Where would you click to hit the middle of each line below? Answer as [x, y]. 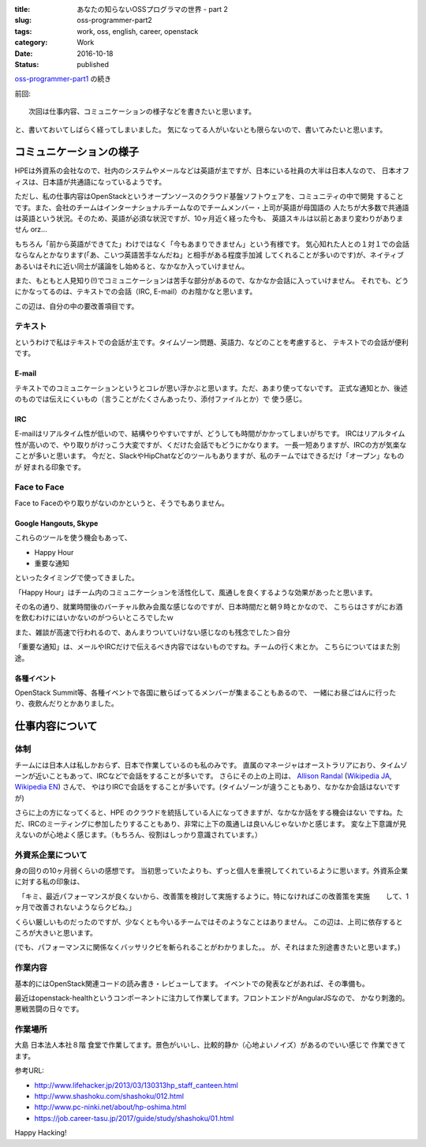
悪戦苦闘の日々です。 [49, 1009]
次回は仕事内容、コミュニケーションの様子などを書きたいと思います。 [142, 112]
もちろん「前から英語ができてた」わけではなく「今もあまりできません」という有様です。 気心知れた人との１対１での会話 [212, 244]
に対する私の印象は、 [49, 882]
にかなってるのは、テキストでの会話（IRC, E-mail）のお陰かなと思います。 [136, 291]
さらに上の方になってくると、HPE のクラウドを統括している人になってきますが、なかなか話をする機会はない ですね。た [209, 812]
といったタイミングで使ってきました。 [77, 578]
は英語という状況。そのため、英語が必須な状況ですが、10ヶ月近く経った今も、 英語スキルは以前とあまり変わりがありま [209, 218]
